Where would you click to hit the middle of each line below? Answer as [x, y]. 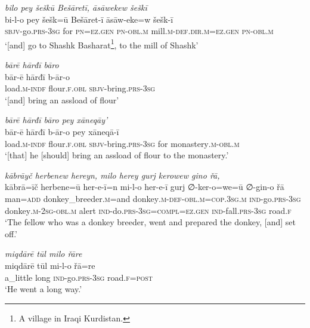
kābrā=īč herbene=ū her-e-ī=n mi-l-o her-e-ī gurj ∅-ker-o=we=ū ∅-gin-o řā [145, 187]
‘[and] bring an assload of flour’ [62, 99]
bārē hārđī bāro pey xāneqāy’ [56, 120]
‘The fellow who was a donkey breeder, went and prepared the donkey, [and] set [150, 222]
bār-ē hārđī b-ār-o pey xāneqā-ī [62, 131]
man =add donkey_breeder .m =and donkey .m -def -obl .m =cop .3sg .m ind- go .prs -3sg [153, 198]
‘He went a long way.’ [44, 289]
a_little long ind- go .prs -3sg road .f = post [79, 277]
